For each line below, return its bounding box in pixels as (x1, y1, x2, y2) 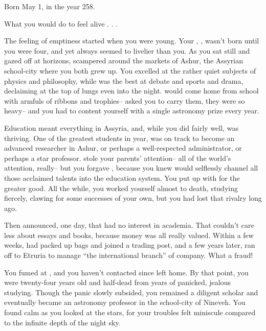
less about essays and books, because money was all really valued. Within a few (4, 229, 254, 240)
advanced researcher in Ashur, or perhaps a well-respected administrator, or (4, 143, 242, 153)
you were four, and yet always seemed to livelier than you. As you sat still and (4, 45, 250, 56)
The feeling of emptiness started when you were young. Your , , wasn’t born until (4, 35, 259, 46)
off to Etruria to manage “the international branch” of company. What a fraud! (4, 250, 253, 261)
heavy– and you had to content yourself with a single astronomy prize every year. (4, 105, 259, 116)
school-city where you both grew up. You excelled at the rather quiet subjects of (4, 65, 256, 76)
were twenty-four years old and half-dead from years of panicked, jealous (4, 277, 231, 288)
